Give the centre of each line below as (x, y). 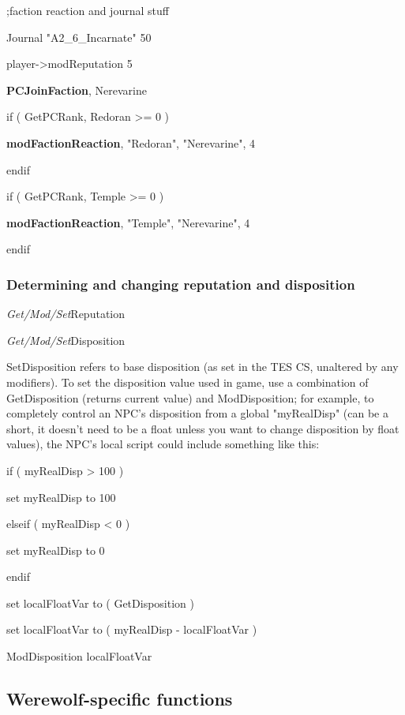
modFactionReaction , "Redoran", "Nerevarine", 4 (131, 142)
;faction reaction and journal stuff (88, 10)
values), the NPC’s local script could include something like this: (163, 444)
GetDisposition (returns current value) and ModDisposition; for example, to (190, 397)
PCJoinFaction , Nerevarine (77, 90)
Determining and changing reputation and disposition (181, 284)
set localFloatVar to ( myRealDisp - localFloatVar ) (132, 629)
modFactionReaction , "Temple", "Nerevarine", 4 (128, 222)
